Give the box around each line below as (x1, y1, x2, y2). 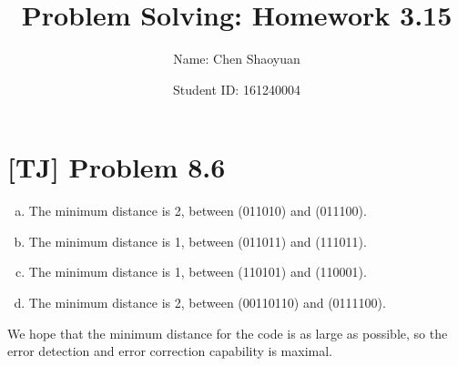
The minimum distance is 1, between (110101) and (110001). (28, 262, 367, 281)
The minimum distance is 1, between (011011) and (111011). (28, 231, 367, 250)
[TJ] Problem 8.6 (7, 148, 226, 186)
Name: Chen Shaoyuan (173, 49, 300, 68)
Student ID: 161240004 (173, 79, 300, 98)
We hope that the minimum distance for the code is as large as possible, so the (7, 323, 448, 342)
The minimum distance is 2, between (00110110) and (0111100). (28, 293, 386, 312)
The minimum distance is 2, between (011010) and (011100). (28, 201, 367, 220)
